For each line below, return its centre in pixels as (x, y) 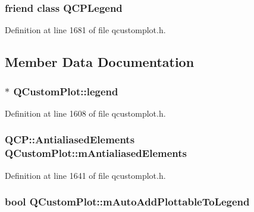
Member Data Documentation (100, 62)
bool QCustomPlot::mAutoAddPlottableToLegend (127, 202)
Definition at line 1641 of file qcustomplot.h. (85, 175)
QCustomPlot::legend (66, 91)
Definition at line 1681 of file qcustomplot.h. (85, 30)
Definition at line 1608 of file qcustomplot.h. (85, 113)
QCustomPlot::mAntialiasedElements (96, 153)
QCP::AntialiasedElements (70, 139)
